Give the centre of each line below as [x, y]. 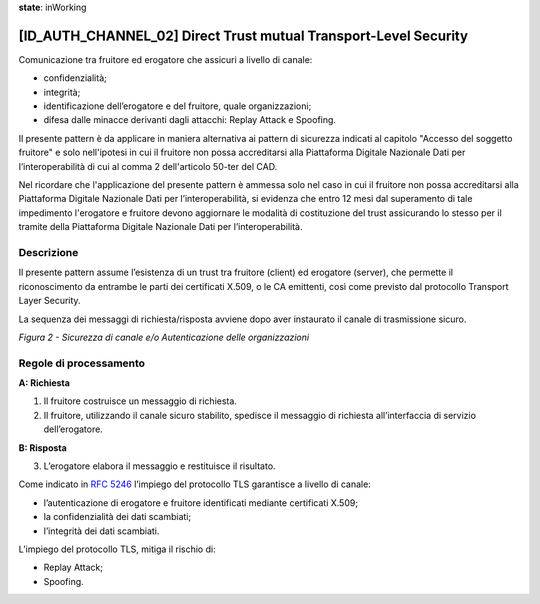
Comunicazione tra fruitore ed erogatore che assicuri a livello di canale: [165, 59]
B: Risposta [42, 447]
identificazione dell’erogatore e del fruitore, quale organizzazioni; [177, 106]
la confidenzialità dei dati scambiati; [117, 517]
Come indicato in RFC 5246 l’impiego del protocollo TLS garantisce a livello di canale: [195, 484]
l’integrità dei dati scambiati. [101, 531]
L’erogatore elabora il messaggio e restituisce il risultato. [159, 466]
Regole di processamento [81, 363]
